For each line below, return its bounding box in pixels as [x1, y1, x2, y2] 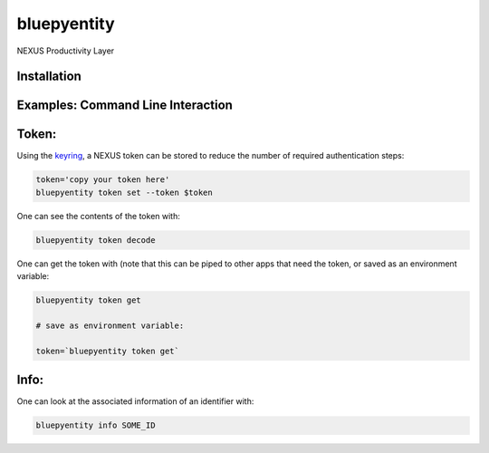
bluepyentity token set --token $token [35, 187, 213, 198]
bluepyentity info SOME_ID [35, 420, 156, 430]
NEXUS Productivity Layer [16, 45, 115, 56]
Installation [16, 69, 81, 84]
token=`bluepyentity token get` [35, 345, 180, 356]
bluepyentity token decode [35, 235, 156, 245]
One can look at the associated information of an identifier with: [16, 396, 254, 407]
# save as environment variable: [35, 320, 185, 331]
